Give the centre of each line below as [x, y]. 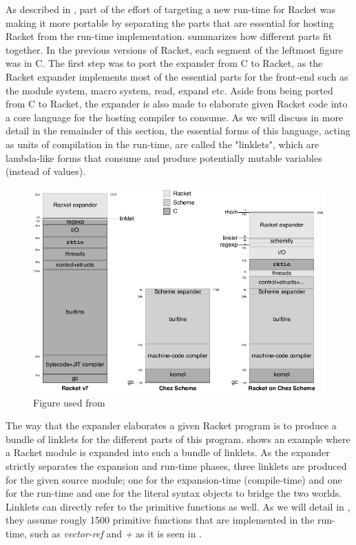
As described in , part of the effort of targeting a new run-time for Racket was [170, 9]
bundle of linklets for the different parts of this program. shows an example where [178, 439]
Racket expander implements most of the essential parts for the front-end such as [177, 76]
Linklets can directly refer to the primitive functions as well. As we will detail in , [178, 506]
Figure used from [69, 402]
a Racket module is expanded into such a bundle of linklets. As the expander [168, 452]
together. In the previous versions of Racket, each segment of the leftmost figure [174, 49]
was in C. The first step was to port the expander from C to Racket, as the [164, 63]
